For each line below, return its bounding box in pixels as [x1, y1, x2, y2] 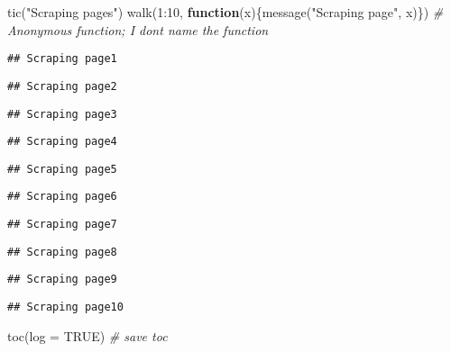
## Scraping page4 [7, 135, 117, 149]
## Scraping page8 [7, 245, 117, 258]
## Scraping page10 [7, 301, 124, 314]
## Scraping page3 [7, 107, 117, 121]
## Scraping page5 [7, 162, 117, 176]
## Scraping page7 [7, 218, 117, 231]
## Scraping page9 [7, 273, 117, 286]
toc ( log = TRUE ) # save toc [7, 326, 168, 345]
